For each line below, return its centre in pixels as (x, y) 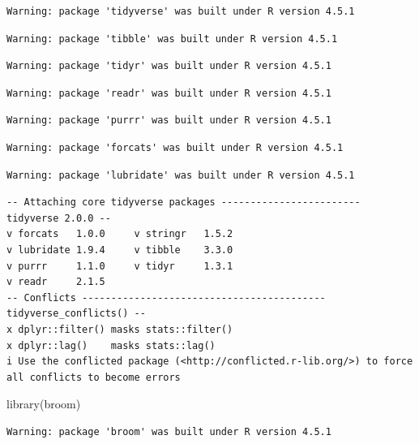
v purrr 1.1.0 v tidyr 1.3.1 (120, 266)
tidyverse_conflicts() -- (76, 314)
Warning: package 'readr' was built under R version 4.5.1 (169, 93)
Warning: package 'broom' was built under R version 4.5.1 (169, 431)
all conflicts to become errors (94, 377)
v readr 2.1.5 (56, 282)
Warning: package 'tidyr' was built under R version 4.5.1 (169, 66)
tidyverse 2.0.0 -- (59, 218)
